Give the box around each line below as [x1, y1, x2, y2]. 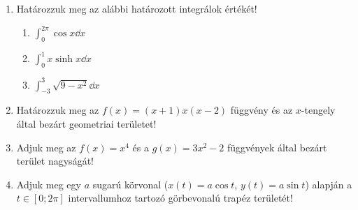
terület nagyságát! [16, 153, 94, 168]
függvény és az [230, 103, 293, 117]
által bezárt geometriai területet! [16, 117, 157, 131]
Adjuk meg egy [16, 177, 81, 191]
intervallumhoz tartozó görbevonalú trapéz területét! [68, 190, 293, 205]
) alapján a [305, 177, 352, 191]
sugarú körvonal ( [92, 177, 169, 191]
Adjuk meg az [16, 140, 76, 154]
